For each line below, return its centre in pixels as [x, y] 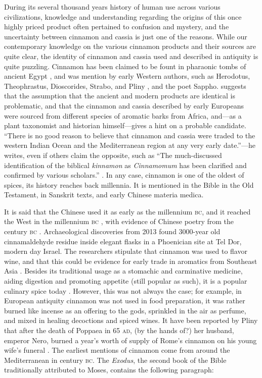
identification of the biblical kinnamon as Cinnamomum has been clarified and [125, 165]
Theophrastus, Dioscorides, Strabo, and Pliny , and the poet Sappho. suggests [125, 86]
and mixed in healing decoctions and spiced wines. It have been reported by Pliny [131, 320]
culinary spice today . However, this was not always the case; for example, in [123, 290]
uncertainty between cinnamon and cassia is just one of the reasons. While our [126, 36]
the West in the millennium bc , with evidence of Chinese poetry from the [119, 221]
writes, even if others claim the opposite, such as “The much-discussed [113, 155]
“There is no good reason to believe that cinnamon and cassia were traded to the [130, 135]
